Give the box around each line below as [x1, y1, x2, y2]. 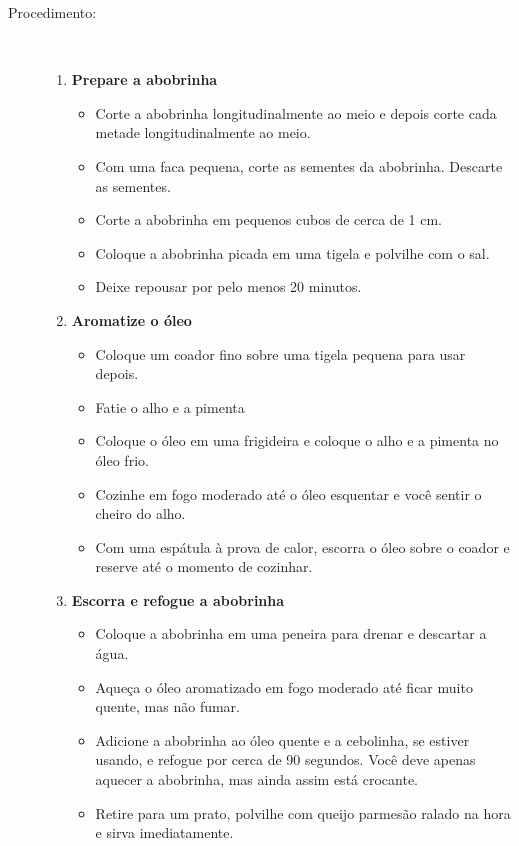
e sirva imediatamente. [95, 822, 234, 843]
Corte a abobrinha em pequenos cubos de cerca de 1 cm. [95, 209, 442, 230]
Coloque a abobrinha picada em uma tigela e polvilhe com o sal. [95, 242, 490, 263]
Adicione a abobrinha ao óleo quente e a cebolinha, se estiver [95, 729, 470, 750]
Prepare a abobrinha [71, 69, 218, 90]
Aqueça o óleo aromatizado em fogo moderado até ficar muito [95, 676, 473, 697]
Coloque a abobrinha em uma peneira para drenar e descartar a [95, 623, 487, 644]
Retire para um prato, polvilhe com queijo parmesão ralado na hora [95, 802, 511, 823]
